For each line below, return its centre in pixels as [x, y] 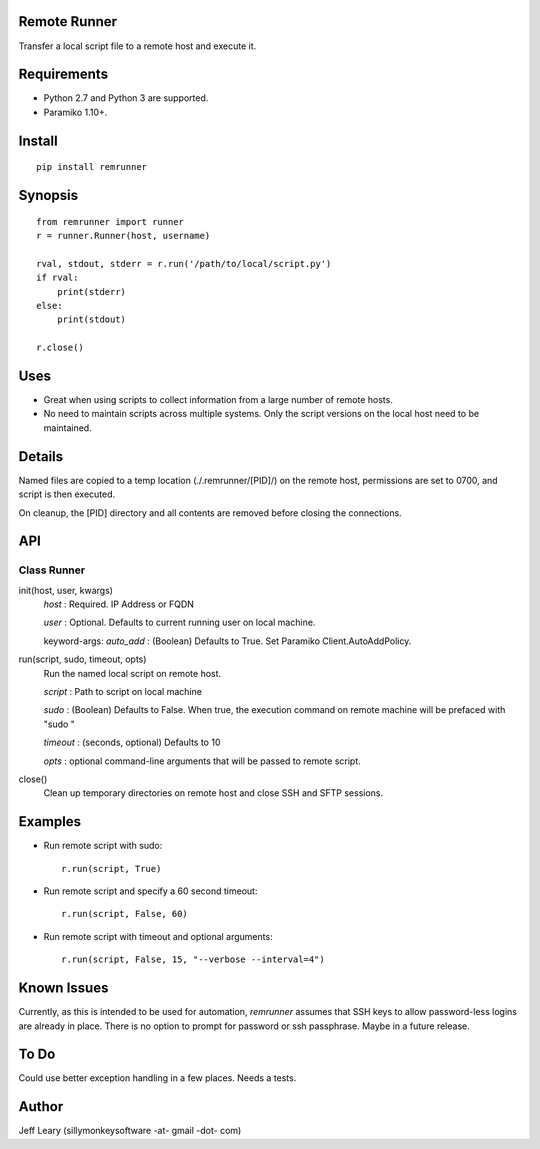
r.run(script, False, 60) [125, 914]
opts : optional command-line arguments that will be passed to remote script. [202, 761]
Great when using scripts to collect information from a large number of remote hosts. [218, 400]
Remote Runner [68, 21]
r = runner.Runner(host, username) [123, 236]
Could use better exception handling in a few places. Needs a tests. [157, 1078]
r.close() [60, 348]
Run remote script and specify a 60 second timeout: [150, 891]
